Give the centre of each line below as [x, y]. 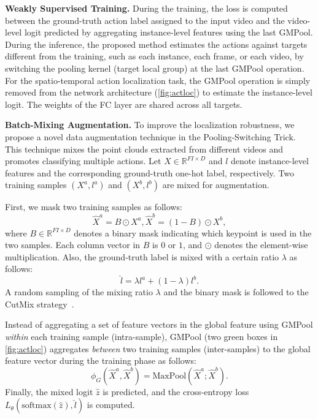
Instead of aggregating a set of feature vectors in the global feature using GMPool [159, 324]
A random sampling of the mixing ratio [79, 292]
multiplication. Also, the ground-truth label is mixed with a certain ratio [142, 256]
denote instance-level [270, 161]
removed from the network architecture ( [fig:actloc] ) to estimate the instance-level [159, 92]
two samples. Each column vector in [73, 245]
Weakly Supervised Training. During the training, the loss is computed [146, 8]
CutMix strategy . [40, 304]
